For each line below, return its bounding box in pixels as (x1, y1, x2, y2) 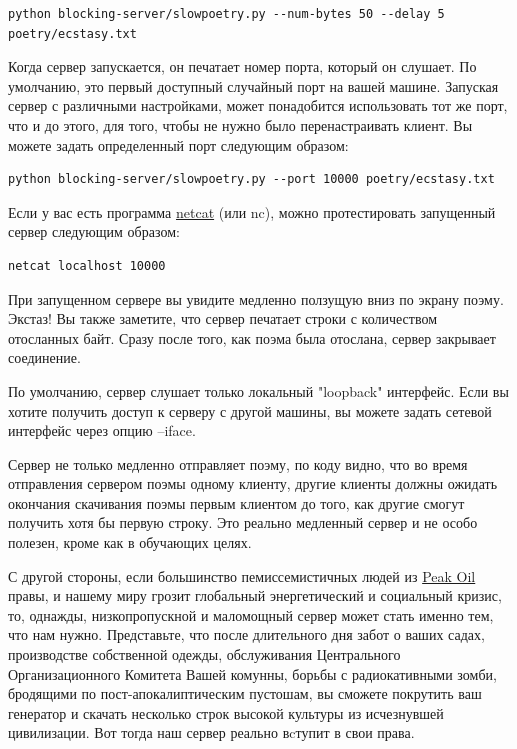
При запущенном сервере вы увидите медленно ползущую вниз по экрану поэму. (8, 288, 504, 309)
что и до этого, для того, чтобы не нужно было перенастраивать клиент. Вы (8, 114, 473, 135)
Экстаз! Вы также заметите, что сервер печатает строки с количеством (8, 308, 438, 329)
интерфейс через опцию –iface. (8, 420, 196, 441)
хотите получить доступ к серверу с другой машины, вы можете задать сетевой (8, 400, 492, 421)
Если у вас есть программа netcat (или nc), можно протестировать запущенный (8, 201, 496, 222)
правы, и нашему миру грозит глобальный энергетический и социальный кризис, (8, 585, 502, 606)
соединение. (8, 347, 81, 368)
